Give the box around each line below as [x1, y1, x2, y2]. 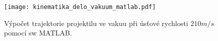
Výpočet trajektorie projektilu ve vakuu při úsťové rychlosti [4, 17, 188, 28]
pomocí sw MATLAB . [4, 27, 72, 38]
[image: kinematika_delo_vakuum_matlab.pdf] [4, 3, 156, 10]
